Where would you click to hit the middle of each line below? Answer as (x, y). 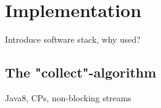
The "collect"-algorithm (81, 72)
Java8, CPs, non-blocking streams (68, 97)
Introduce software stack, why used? (73, 39)
